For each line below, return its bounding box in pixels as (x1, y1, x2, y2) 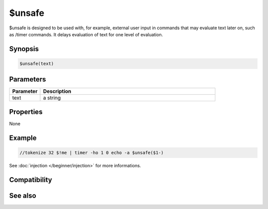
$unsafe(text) (19, 61, 54, 67)
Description (43, 88, 71, 95)
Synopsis (9, 45, 39, 53)
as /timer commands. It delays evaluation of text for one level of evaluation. (9, 31, 163, 37)
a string (43, 94, 61, 101)
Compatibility (9, 175, 52, 184)
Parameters (9, 75, 46, 84)
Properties (9, 107, 43, 116)
